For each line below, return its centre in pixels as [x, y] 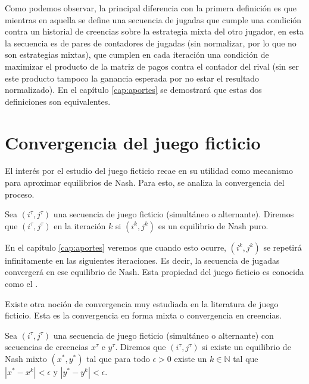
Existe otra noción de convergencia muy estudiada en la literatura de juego [142, 303]
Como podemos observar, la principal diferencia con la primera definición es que [151, 8]
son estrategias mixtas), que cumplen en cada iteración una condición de [137, 54]
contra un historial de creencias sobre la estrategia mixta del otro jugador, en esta [154, 31]
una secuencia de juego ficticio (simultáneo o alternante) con [163, 335]
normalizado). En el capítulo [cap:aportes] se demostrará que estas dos [133, 90]
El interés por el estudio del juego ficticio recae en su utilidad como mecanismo [149, 171]
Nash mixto [26, 358]
